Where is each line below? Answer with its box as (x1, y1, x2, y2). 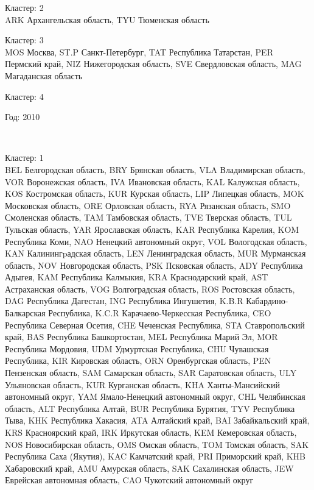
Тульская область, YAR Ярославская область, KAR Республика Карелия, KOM (5, 222, 299, 235)
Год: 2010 (5, 110, 40, 123)
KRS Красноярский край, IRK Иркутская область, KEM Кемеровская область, (5, 426, 297, 438)
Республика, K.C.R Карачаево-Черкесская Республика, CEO (48, 307, 271, 319)
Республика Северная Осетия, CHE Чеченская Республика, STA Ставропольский (5, 318, 305, 331)
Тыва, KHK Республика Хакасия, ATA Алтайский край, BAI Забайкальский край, (5, 414, 310, 427)
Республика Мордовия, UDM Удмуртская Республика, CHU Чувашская (5, 342, 269, 355)
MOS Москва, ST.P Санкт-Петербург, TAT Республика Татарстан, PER (5, 45, 273, 58)
